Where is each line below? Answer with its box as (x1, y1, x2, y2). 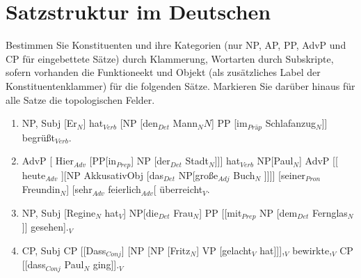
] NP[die (123, 205, 159, 219)
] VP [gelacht (196, 242, 252, 257)
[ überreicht (153, 182, 203, 196)
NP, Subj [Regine (22, 205, 96, 219)
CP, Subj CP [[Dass (22, 242, 106, 257)
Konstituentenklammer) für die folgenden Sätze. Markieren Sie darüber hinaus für (6, 78, 355, 93)
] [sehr (66, 182, 93, 196)
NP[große (178, 167, 218, 182)
